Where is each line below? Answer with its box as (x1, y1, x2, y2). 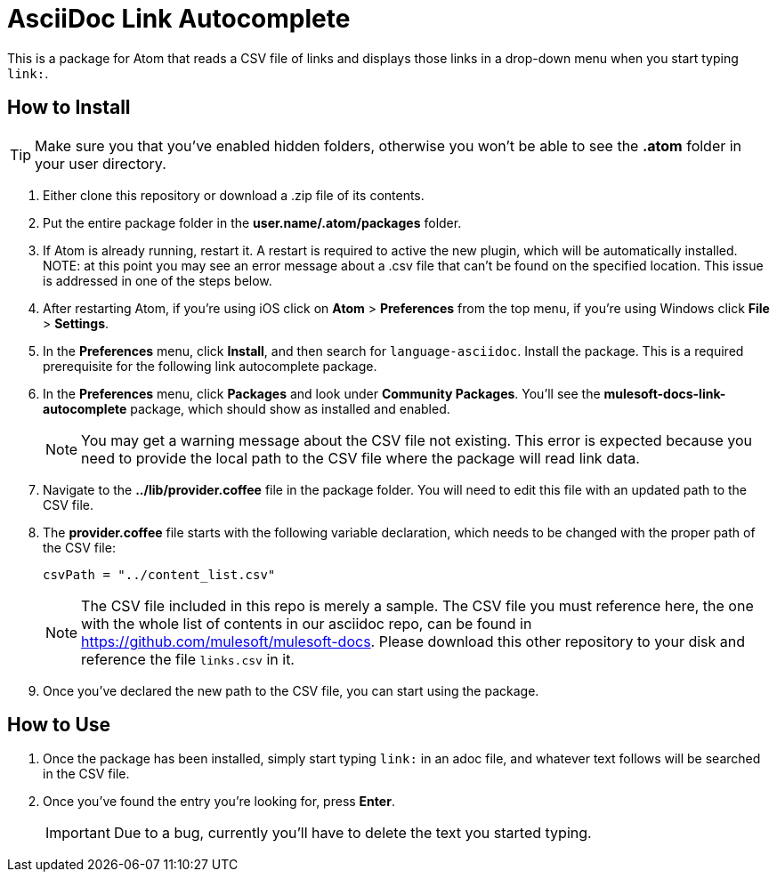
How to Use (7, 714, 111, 737)
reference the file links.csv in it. (81, 649, 295, 668)
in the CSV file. (43, 766, 130, 782)
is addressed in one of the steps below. (43, 272, 272, 288)
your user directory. (35, 154, 166, 173)
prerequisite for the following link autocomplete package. (43, 358, 377, 374)
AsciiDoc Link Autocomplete (7, 4, 351, 34)
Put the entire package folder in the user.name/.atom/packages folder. (43, 214, 462, 230)
